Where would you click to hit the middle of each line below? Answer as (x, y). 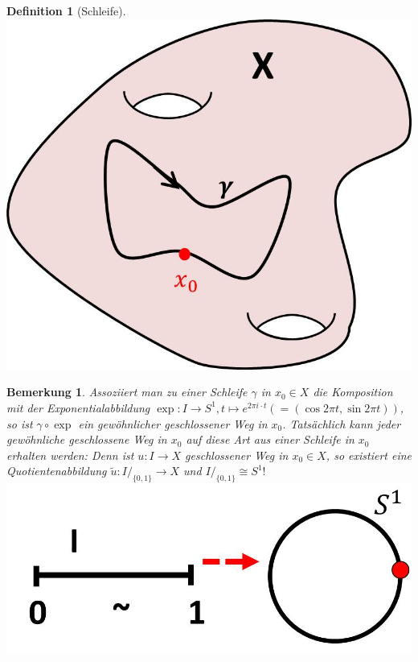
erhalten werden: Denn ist (70, 455)
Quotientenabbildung (57, 471)
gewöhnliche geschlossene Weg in (87, 439)
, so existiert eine (369, 455)
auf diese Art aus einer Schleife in (270, 439)
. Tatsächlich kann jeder (342, 423)
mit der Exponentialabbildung (78, 407)
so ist (20, 423)
